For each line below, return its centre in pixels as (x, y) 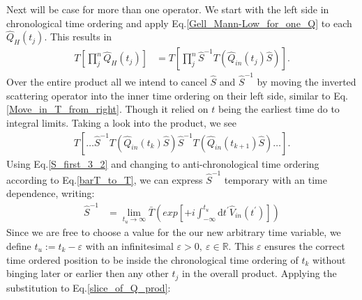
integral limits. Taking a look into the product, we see (122, 122)
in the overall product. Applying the (259, 273)
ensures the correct (305, 246)
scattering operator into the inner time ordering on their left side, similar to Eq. (177, 95)
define (19, 246)
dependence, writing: (51, 193)
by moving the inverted (307, 82)
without (329, 259)
